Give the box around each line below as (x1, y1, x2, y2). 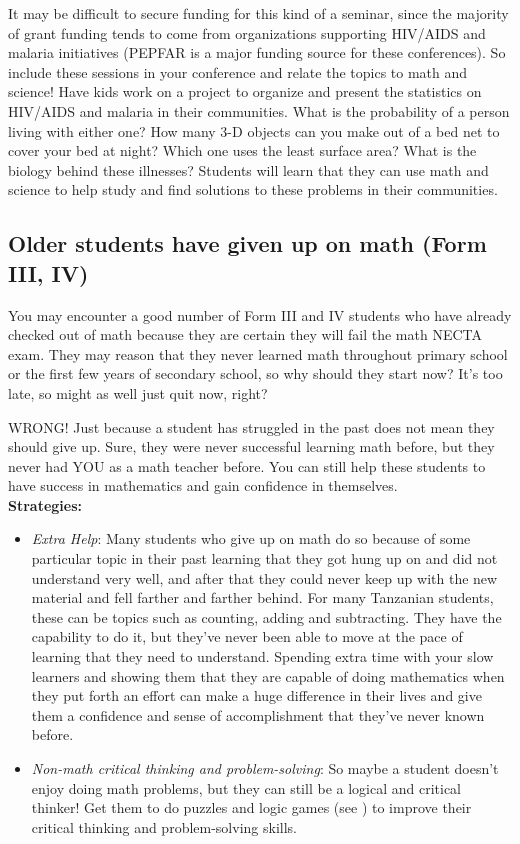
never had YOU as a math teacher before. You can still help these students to (8, 455, 486, 476)
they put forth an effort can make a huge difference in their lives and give (31, 685, 482, 706)
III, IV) (8, 257, 89, 288)
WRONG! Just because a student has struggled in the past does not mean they (8, 416, 495, 437)
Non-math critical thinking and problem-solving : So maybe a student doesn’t (31, 758, 499, 778)
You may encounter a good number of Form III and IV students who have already (8, 304, 512, 325)
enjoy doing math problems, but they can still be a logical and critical (31, 777, 461, 798)
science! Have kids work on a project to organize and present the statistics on (8, 81, 482, 102)
